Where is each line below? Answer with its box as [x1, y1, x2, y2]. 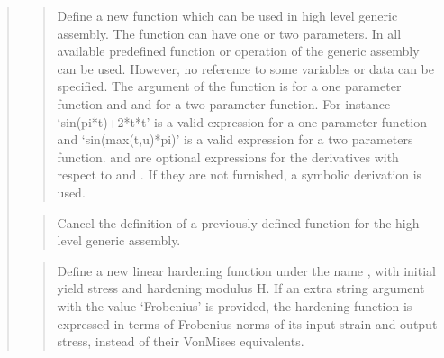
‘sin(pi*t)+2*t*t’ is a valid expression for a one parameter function [57, 112, 427, 131]
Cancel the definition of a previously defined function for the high [57, 213, 420, 232]
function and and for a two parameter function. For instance [57, 94, 391, 113]
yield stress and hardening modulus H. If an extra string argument [57, 279, 425, 298]
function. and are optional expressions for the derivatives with [57, 147, 399, 166]
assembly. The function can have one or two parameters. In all [57, 23, 402, 42]
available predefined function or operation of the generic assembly [57, 41, 420, 60]
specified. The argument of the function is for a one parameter [57, 77, 402, 96]
